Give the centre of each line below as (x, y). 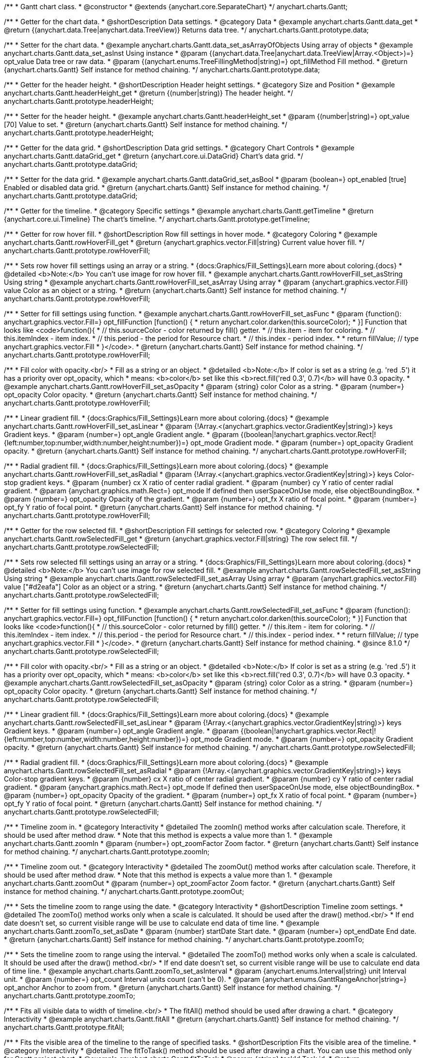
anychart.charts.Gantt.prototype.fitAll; (64, 1027)
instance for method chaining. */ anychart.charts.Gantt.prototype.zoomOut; (124, 891)
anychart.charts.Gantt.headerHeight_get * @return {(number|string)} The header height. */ (149, 93)
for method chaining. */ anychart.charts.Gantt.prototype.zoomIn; (107, 852)
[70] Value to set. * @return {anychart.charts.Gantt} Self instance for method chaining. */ (146, 124)
